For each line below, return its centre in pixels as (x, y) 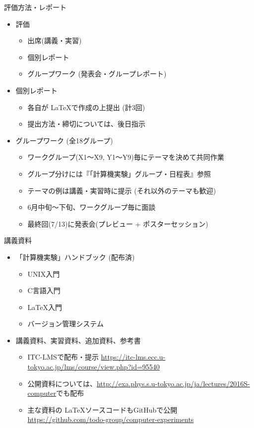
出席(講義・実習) (55, 40)
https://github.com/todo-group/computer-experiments (111, 419)
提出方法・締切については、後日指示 (86, 124)
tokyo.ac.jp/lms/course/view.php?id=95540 (94, 367)
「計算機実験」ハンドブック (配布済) (75, 257)
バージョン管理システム (65, 324)
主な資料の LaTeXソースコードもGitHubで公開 (102, 409)
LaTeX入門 (45, 307)
